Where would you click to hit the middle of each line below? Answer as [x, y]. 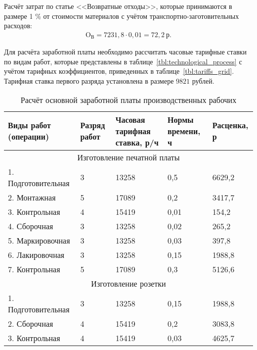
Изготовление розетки [128, 283]
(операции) [29, 137]
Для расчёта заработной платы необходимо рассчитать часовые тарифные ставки [125, 52]
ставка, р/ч [137, 142]
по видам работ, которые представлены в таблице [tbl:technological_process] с [123, 61]
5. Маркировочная [39, 240]
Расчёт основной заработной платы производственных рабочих [128, 100]
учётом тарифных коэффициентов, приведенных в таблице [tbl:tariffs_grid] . [119, 71]
